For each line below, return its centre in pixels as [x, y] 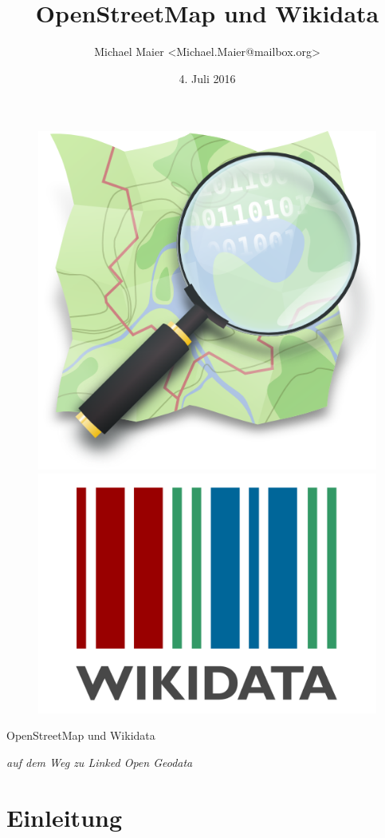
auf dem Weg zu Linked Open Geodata [100, 762]
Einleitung [65, 817]
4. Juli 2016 [207, 78]
